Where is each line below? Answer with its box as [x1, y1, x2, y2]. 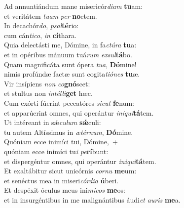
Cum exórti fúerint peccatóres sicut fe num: [4, 97, 134, 108]
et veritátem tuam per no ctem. [4, 10, 97, 21]
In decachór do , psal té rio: [4, 20, 79, 31]
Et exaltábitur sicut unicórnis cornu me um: [4, 166, 137, 176]
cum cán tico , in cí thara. [4, 30, 76, 40]
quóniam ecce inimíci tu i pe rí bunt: [4, 146, 109, 156]
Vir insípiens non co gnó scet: [4, 78, 90, 88]
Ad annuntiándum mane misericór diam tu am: [4, 1, 143, 11]
